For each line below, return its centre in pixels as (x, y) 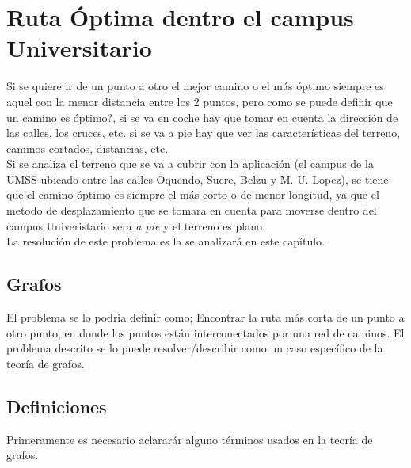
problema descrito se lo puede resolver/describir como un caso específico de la (195, 348)
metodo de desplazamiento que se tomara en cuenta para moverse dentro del (192, 210)
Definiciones (57, 406)
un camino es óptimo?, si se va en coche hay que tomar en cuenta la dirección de (202, 117)
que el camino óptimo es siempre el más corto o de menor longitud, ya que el (193, 194)
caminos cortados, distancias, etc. (88, 148)
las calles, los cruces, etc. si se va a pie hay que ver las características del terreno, (204, 133)
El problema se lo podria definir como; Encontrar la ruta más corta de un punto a (205, 317)
